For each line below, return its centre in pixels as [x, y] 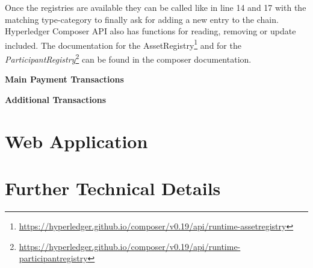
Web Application [76, 141]
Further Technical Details [113, 188]
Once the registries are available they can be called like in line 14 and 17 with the [156, 7]
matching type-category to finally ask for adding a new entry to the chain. [142, 19]
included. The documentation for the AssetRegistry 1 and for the [123, 44]
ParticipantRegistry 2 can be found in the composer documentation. [128, 58]
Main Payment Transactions [64, 79]
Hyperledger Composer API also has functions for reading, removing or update [150, 31]
